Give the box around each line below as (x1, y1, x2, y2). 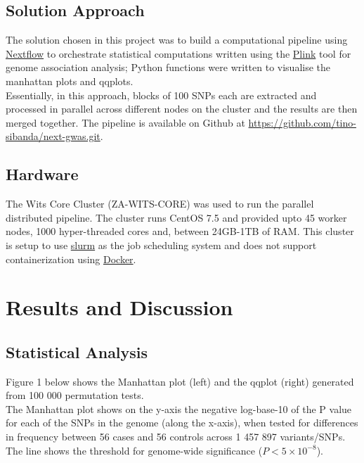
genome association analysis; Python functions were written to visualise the (6, 60, 331, 75)
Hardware (6, 163, 79, 185)
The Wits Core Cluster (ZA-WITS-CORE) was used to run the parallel (6, 196, 314, 211)
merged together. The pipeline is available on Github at (6, 115, 245, 129)
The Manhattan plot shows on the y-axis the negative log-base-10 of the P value (6, 401, 352, 416)
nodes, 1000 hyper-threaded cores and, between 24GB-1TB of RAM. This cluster (6, 224, 354, 239)
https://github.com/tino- (248, 115, 356, 129)
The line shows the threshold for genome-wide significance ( (6, 443, 263, 457)
